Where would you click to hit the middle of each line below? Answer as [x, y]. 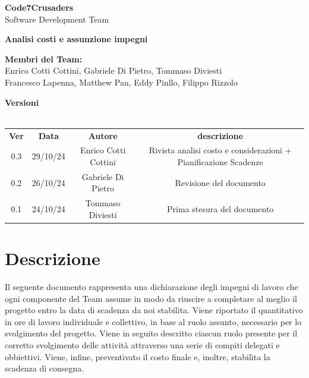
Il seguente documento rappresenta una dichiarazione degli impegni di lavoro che [152, 287]
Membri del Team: [44, 59]
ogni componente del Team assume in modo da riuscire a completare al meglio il [151, 298]
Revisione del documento [220, 182]
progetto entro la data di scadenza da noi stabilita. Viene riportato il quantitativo [154, 310]
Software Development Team [57, 19]
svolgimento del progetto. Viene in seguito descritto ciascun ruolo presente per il [151, 333]
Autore [103, 135]
